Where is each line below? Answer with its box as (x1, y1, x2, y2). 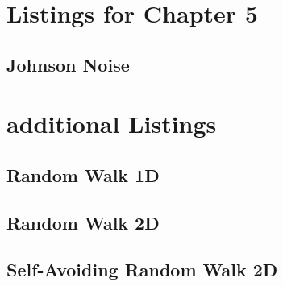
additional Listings (6, 107, 217, 140)
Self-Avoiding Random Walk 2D (6, 257, 278, 282)
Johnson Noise (6, 52, 130, 77)
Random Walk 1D (6, 162, 160, 187)
